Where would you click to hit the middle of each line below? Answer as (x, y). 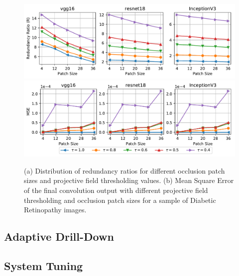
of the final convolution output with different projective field (116, 190)
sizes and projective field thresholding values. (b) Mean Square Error (129, 180)
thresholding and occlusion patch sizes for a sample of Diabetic (120, 200)
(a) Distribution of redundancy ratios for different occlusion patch (124, 170)
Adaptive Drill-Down (59, 236)
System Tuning (44, 266)
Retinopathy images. (55, 210)
